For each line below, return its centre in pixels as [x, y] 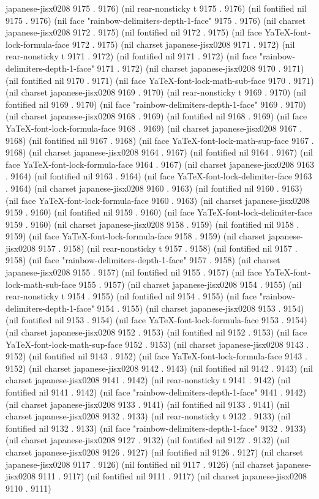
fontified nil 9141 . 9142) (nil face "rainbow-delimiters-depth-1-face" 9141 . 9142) [156, 392]
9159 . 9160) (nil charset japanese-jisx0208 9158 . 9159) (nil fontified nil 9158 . [152, 224]
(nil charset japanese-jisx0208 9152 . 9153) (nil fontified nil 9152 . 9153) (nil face [156, 332]
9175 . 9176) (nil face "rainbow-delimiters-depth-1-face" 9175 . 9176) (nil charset [156, 20]
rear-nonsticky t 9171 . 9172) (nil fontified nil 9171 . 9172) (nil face [131, 56]
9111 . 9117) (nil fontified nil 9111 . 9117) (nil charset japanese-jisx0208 [172, 476]
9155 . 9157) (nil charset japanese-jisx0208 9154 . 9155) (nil [190, 284]
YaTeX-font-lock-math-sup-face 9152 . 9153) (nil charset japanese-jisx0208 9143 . [157, 344]
